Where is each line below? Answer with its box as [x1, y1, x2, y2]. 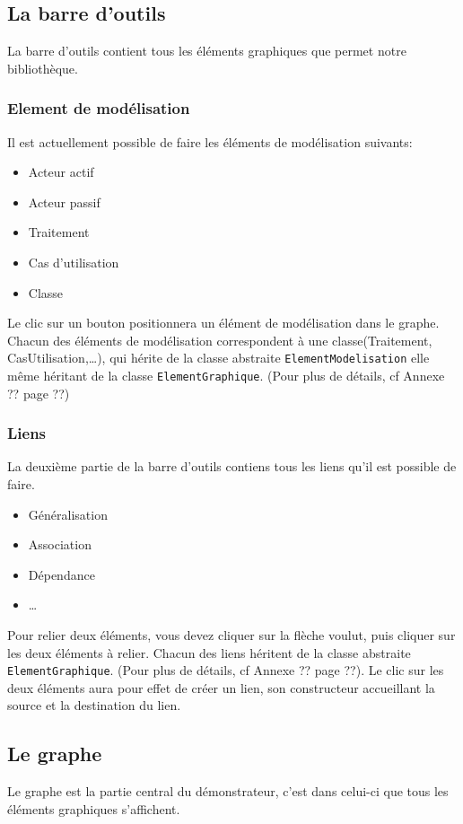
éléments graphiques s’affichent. [7, 799, 180, 818]
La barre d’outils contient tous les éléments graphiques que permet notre [7, 41, 406, 60]
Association [28, 535, 92, 554]
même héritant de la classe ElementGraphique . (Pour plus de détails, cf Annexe [7, 366, 445, 385]
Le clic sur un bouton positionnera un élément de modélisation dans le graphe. [7, 313, 440, 332]
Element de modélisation [7, 97, 190, 119]
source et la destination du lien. [7, 696, 181, 714]
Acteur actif [28, 162, 94, 181]
